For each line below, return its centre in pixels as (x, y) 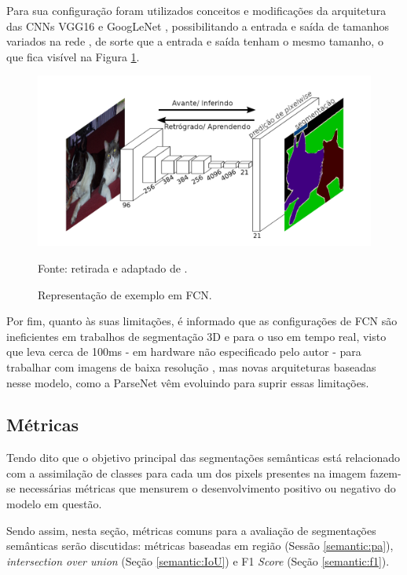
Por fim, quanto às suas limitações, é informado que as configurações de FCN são (202, 321)
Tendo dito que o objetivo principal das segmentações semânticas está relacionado (203, 458)
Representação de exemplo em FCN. (125, 294)
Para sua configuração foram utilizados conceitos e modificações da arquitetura (196, 10)
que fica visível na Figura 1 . (73, 56)
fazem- (385, 472)
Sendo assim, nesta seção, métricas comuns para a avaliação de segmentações (191, 530)
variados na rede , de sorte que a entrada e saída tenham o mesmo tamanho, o (195, 41)
